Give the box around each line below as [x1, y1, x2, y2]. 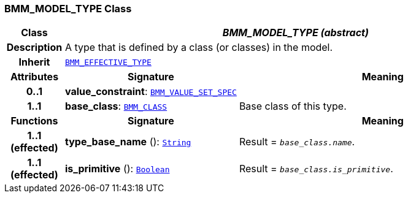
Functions [10, 115, 58, 128]
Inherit [18, 56, 50, 69]
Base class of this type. [239, 100, 347, 113]
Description [6, 41, 63, 54]
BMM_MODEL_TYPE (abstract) [222, 26, 369, 39]
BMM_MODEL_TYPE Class [4, 2, 132, 15]
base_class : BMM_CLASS [64, 100, 167, 113]
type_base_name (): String [64, 135, 191, 148]
